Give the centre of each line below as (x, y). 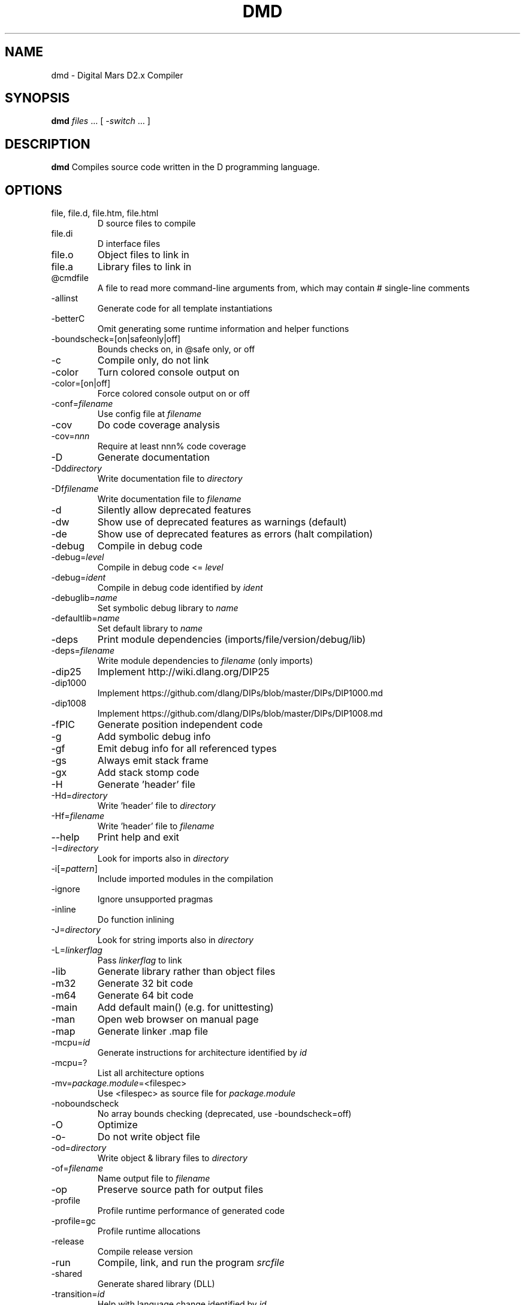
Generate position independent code (180, 725)
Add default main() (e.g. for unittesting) (185, 1008)
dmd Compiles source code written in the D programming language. (185, 167)
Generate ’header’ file (146, 785)
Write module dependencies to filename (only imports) (205, 661)
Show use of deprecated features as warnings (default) (222, 522)
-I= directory (75, 848)
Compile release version (145, 1252)
